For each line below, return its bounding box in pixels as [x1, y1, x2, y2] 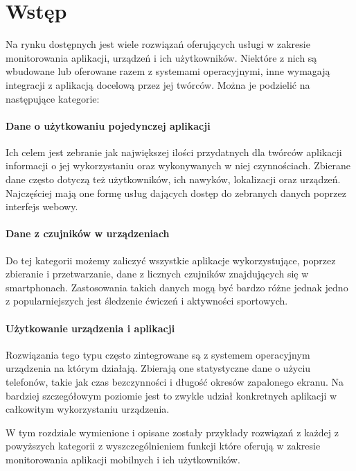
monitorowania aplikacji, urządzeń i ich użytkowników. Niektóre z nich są [6, 50, 317, 65]
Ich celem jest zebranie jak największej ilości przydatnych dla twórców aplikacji [6, 144, 342, 159]
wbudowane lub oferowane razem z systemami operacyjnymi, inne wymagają [6, 64, 330, 78]
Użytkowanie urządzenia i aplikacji [6, 320, 175, 335]
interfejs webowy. [6, 199, 78, 214]
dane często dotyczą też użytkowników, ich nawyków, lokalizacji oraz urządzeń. [6, 172, 341, 187]
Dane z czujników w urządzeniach [6, 226, 170, 241]
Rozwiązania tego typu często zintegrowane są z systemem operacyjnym [6, 347, 310, 361]
